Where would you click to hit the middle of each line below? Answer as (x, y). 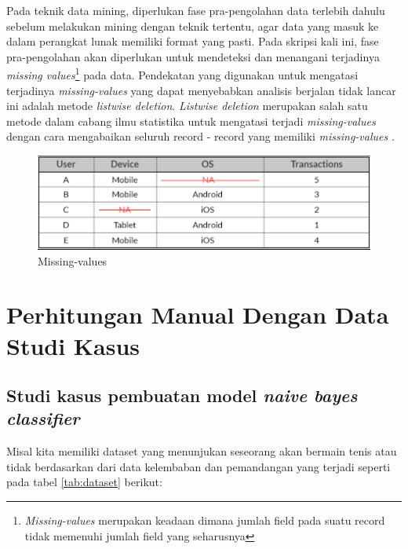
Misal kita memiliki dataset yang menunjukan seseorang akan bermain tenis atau (202, 451)
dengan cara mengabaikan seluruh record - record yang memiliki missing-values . (200, 136)
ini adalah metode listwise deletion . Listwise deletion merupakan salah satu (187, 106)
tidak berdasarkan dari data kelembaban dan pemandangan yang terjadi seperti (199, 466)
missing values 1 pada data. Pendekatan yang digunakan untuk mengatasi (182, 74)
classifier (43, 418)
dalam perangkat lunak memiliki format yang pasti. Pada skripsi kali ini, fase (193, 41)
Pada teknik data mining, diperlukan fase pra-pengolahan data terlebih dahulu (196, 10)
